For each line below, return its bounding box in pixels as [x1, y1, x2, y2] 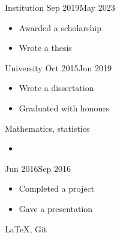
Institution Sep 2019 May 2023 [5, 1, 115, 13]
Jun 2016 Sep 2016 [5, 162, 71, 174]
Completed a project [19, 182, 95, 195]
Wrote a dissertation [19, 81, 94, 94]
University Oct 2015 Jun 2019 [5, 61, 112, 74]
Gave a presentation [19, 202, 93, 214]
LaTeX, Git [5, 222, 47, 235]
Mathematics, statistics [5, 122, 90, 134]
